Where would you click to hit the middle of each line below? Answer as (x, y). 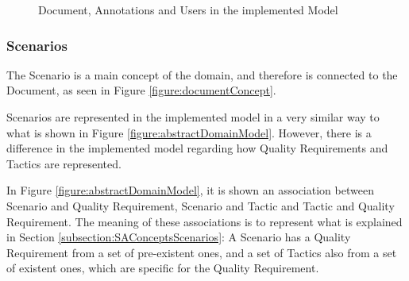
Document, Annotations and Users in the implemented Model (188, 10)
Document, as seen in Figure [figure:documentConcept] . (141, 90)
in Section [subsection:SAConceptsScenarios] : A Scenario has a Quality (179, 237)
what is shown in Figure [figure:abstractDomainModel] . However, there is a (189, 132)
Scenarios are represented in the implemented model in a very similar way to (193, 117)
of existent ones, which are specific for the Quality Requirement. (163, 268)
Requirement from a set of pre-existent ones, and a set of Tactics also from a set (202, 252)
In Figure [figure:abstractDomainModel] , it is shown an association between (190, 190)
